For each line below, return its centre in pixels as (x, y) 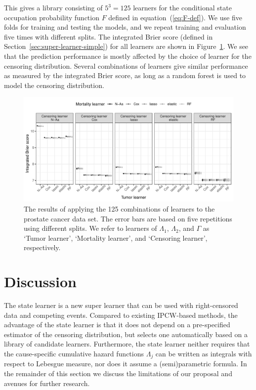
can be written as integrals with (204, 353)
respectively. (42, 247)
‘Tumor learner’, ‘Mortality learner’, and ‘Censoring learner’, (116, 238)
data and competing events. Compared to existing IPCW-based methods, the (121, 315)
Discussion (40, 282)
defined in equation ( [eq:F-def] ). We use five (175, 17)
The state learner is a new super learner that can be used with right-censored (121, 305)
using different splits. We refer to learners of (90, 228)
